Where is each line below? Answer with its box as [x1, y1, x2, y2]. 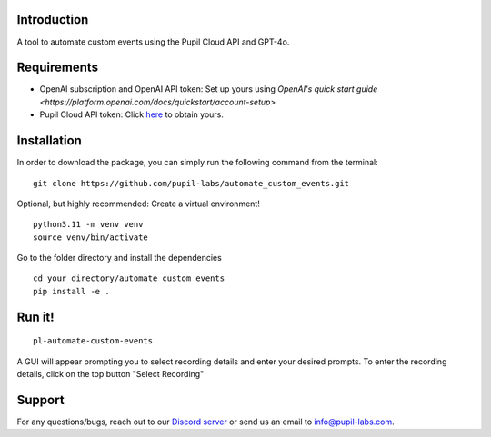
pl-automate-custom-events [33, 336, 154, 346]
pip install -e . [33, 286, 110, 296]
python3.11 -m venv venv [33, 219, 144, 230]
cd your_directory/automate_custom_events [33, 273, 225, 283]
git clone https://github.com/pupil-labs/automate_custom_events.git [33, 178, 350, 188]
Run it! [16, 309, 55, 324]
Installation [16, 133, 82, 149]
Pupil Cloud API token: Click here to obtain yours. [39, 109, 225, 120]
